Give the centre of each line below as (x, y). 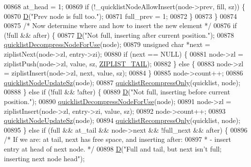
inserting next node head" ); (44, 158)
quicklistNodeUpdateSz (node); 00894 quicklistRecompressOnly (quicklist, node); (122, 120)
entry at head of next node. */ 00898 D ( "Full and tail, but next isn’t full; (113, 148)
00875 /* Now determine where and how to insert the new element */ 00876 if (120, 25)
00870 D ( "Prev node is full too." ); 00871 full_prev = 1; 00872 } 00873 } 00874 (121, 16)
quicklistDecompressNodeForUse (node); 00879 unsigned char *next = (107, 44)
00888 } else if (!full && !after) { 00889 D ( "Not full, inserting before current (117, 92)
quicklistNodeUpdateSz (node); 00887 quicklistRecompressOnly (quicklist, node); (122, 82)
